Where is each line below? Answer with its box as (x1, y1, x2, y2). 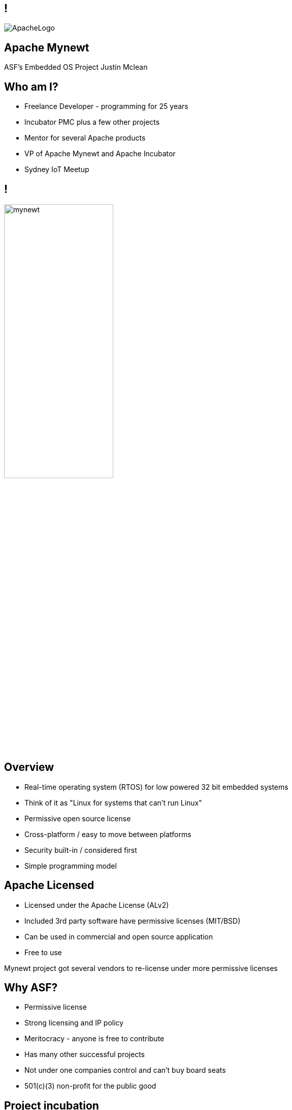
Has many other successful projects (24, 1050, 145, 1059)
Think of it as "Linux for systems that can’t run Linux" (24, 798, 202, 807)
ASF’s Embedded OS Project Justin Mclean (4, 63, 148, 72)
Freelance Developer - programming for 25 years (24, 102, 188, 111)
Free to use (24, 948, 62, 957)
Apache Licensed (4, 879, 94, 892)
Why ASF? (4, 981, 58, 994)
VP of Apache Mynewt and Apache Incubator (24, 149, 176, 158)
